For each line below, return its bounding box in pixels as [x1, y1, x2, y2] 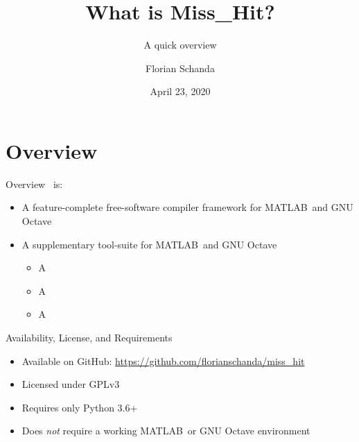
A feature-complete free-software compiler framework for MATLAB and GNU [21, 200, 353, 214]
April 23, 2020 [150, 84, 211, 99]
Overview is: [6, 176, 63, 191]
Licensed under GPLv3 [21, 377, 120, 391]
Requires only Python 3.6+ [21, 400, 138, 414]
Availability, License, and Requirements [6, 330, 173, 344]
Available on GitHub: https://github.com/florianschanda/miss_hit [21, 353, 305, 368]
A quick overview [143, 37, 217, 52]
